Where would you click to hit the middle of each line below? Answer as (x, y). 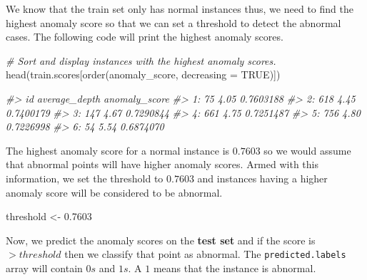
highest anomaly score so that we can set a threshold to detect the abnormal (174, 22)
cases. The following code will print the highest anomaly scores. (145, 37)
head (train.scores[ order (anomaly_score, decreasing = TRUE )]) (143, 74)
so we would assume (307, 150)
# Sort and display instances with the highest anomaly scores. (141, 60)
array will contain (44, 268)
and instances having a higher (262, 178)
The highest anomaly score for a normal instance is (118, 150)
